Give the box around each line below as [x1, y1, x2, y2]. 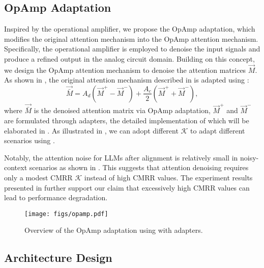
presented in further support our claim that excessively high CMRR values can [4, 182, 250, 193]
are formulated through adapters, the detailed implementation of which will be [4, 115, 249, 126]
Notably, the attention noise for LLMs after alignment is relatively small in [4, 152, 238, 163]
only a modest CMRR [4, 172, 73, 182]
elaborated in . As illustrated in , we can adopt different [4, 125, 179, 136]
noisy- [240, 152, 259, 163]
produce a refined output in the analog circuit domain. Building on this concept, [4, 53, 255, 64]
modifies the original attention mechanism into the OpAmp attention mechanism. [4, 33, 258, 44]
